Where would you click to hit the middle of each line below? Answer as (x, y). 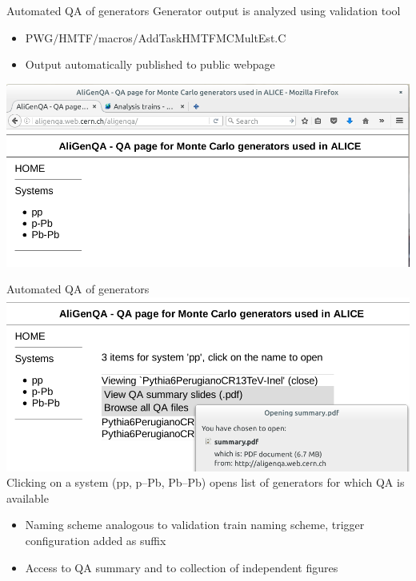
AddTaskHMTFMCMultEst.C (212, 37)
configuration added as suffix (96, 540)
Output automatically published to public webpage (150, 64)
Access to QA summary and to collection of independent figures (182, 567)
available (28, 497)
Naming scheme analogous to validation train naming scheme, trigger (195, 525)
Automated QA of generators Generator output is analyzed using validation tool (204, 10)
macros (115, 37)
